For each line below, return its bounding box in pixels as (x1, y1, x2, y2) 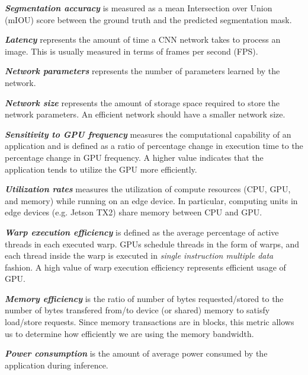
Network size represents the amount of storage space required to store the (5, 96, 280, 109)
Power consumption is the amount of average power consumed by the (5, 347, 268, 360)
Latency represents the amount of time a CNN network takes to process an (5, 33, 281, 46)
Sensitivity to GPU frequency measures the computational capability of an (5, 128, 291, 140)
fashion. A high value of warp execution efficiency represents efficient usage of (5, 260, 286, 273)
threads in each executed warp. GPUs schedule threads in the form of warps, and (5, 237, 300, 250)
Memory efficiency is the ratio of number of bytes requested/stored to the (5, 292, 284, 304)
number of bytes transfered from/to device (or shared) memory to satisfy (5, 304, 270, 316)
